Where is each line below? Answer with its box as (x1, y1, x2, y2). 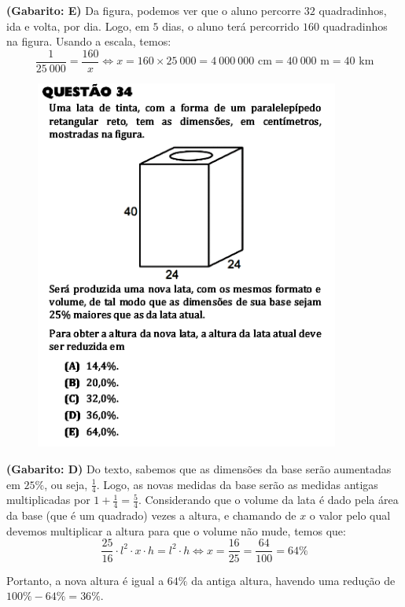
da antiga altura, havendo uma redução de (191, 572, 396, 588)
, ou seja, (44, 476, 88, 492)
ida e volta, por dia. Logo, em (6, 17, 149, 34)
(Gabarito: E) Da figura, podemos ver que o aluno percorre (6, 2, 301, 18)
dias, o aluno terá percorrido (162, 17, 300, 34)
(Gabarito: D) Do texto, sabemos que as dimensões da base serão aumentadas (6, 461, 392, 476)
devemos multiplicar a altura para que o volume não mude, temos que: (6, 522, 346, 539)
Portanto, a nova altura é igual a (6, 572, 164, 588)
